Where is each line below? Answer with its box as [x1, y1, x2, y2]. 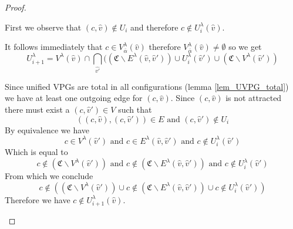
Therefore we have [5, 193, 70, 206]
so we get [228, 41, 262, 53]
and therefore [130, 21, 179, 33]
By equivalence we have [5, 123, 90, 136]
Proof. [5, 1, 26, 13]
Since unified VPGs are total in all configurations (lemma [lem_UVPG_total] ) [5, 80, 289, 92]
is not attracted [225, 92, 282, 104]
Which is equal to [5, 146, 68, 158]
